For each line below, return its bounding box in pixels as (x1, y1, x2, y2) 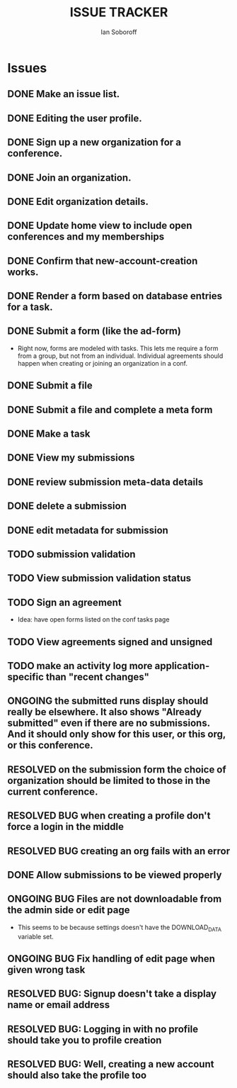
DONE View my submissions (7, 452, 135, 464)
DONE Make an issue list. (7, 88, 120, 100)
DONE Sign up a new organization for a (7, 136, 182, 149)
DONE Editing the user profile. (7, 112, 143, 124)
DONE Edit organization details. (7, 196, 149, 208)
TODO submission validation (7, 549, 136, 560)
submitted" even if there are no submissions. (7, 717, 210, 729)
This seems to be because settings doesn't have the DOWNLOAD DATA (17, 923, 221, 933)
